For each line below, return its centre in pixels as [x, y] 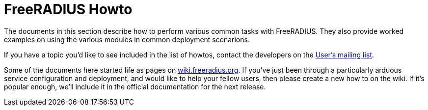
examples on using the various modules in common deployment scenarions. [127, 39]
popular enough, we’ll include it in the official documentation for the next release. [135, 86]
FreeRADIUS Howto [68, 9]
